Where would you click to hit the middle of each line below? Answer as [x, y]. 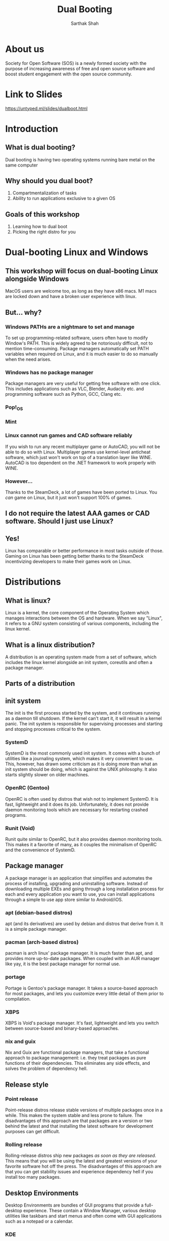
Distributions [33, 582]
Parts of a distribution [40, 684]
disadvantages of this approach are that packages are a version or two [79, 1121]
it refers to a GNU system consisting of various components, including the [82, 624]
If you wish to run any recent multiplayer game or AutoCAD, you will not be [83, 446]
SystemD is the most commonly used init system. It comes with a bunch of [83, 753]
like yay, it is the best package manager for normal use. [63, 964]
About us [25, 49]
